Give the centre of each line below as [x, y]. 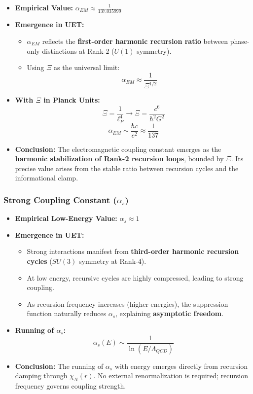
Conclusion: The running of [59, 366]
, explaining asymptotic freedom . [170, 313]
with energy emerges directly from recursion [181, 366]
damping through [41, 376]
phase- [240, 41]
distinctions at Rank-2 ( [78, 51]
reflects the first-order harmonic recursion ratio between [135, 41]
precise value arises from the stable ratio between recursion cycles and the [127, 168]
